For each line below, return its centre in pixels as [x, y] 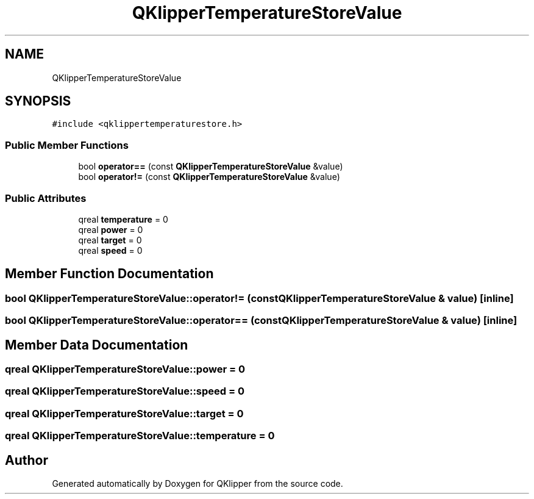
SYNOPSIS [38, 101]
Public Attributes [46, 198]
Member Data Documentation [97, 345]
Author [27, 460]
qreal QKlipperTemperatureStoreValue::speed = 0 [125, 391]
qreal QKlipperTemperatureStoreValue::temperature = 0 [140, 436]
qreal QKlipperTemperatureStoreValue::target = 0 [124, 413]
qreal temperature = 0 [123, 219]
